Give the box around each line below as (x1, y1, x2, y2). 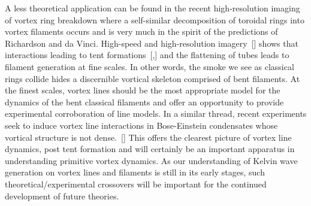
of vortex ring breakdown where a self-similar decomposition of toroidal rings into (5, 13, 304, 26)
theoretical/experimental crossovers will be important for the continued (5, 177, 267, 190)
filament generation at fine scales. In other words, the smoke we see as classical (5, 60, 294, 72)
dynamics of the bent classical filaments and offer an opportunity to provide (5, 95, 284, 108)
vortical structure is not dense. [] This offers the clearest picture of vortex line (5, 131, 292, 143)
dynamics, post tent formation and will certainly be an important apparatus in (5, 143, 295, 155)
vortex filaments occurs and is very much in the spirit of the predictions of (5, 25, 278, 38)
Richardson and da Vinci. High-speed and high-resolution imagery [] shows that (5, 37, 298, 49)
